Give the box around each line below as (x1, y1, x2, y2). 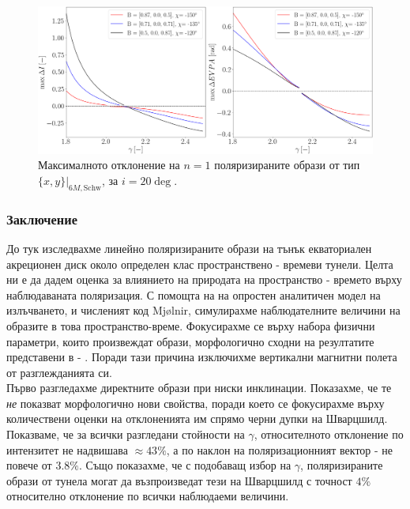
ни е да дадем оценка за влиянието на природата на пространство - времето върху (6, 271, 402, 288)
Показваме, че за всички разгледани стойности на (6, 426, 245, 443)
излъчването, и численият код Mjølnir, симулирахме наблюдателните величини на (6, 302, 401, 319)
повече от (6, 457, 52, 473)
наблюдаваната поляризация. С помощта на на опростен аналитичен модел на (6, 286, 381, 303)
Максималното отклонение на (38, 156, 180, 173)
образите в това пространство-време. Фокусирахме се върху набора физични (6, 317, 375, 334)
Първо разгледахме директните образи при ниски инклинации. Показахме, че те (6, 379, 392, 396)
